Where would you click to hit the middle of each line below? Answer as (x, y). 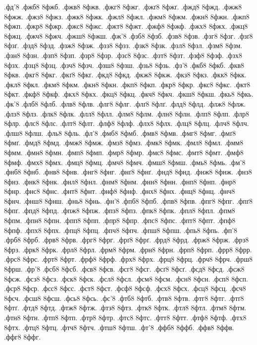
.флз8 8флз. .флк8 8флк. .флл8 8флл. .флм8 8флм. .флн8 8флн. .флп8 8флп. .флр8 (127, 113)
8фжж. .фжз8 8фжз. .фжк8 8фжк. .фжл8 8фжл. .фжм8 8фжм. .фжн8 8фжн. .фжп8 (127, 16)
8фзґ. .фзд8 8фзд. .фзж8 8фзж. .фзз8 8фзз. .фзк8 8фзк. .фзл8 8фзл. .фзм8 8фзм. (123, 45)
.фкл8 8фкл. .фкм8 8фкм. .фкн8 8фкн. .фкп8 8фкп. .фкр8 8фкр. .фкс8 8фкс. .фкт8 (127, 84)
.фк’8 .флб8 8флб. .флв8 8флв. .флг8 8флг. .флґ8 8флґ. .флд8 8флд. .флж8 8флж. (125, 103)
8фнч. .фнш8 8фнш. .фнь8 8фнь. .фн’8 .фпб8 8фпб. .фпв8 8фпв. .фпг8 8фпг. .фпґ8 (128, 201)
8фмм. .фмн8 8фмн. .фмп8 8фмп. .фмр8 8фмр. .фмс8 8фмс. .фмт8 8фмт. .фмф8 (124, 152)
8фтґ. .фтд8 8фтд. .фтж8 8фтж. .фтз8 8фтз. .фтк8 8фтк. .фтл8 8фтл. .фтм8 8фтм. (125, 308)
